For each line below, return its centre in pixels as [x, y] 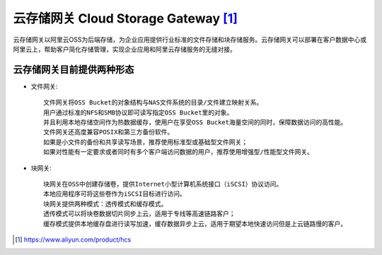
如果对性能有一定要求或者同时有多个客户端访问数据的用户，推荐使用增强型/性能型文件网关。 [179, 152]
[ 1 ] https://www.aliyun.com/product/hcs [73, 239]
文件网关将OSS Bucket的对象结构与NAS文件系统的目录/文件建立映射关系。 [153, 103]
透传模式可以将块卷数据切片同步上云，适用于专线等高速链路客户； [139, 214]
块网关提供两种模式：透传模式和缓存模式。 [105, 204]
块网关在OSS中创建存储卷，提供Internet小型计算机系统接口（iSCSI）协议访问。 [163, 184]
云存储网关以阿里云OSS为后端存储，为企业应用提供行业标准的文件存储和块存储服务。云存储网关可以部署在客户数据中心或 [190, 40]
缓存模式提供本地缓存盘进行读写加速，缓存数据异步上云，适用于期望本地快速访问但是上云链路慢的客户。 [195, 224]
